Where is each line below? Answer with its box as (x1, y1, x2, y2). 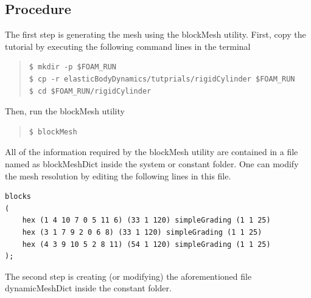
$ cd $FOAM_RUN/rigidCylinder (29, 86, 152, 95)
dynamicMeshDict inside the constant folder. (5, 282, 172, 294)
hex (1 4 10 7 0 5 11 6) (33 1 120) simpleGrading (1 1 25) (22, 216, 271, 225)
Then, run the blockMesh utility (5, 105, 125, 117)
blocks (5, 192, 31, 201)
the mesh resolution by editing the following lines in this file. (5, 169, 231, 182)
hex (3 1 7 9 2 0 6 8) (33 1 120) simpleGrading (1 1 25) (22, 227, 262, 237)
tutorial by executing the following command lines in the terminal (5, 40, 251, 52)
